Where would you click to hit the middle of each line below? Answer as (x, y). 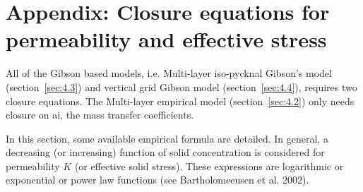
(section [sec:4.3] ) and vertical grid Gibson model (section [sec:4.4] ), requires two (181, 86)
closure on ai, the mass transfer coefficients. (100, 115)
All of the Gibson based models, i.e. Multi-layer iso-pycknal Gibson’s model (169, 73)
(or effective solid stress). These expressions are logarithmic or (209, 166)
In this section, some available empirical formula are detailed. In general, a (167, 138)
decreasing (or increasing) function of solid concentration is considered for (165, 152)
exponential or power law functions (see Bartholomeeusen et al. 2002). (157, 180)
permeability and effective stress (166, 39)
